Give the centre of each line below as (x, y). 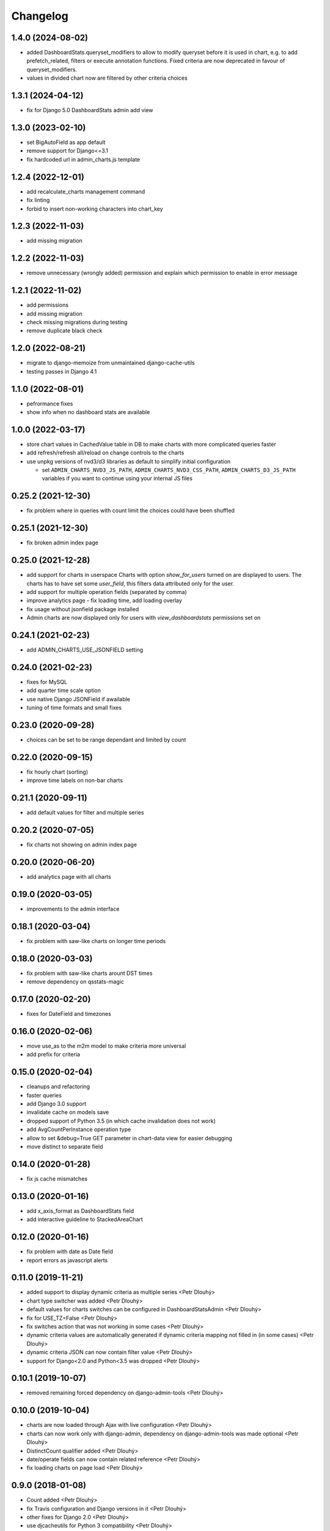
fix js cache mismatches (57, 1178)
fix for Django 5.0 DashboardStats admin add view (90, 110)
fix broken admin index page (63, 543)
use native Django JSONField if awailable (79, 699)
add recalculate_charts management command (86, 191)
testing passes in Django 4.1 (62, 371)
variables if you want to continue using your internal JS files (117, 478)
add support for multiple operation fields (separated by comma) (107, 592)
